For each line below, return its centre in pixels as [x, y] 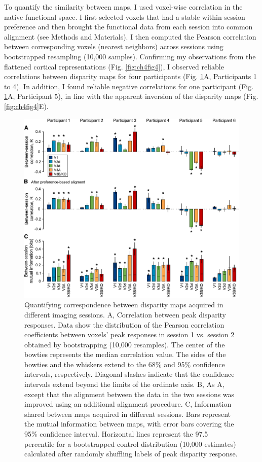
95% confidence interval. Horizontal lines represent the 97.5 [116, 434]
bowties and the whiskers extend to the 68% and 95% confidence [125, 364]
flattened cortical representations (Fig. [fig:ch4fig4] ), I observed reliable [114, 66]
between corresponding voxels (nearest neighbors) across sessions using [114, 46]
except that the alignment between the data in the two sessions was [129, 394]
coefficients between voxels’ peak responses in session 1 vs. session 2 [129, 334]
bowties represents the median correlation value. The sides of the [125, 354]
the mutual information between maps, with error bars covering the [129, 424]
